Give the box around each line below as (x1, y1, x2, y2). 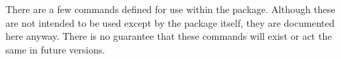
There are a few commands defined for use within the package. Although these (5, 2, 336, 16)
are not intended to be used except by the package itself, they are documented (5, 15, 335, 29)
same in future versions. (5, 42, 105, 56)
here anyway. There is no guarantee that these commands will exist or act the (5, 29, 332, 43)
